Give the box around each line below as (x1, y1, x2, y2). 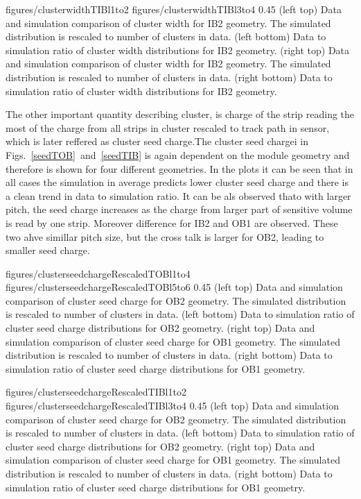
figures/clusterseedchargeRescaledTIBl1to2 (6, 384, 186, 399)
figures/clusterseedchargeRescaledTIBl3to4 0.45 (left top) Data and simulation (6, 398, 339, 413)
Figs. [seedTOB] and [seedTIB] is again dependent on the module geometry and (6, 147, 350, 162)
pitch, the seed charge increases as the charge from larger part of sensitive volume (6, 202, 353, 217)
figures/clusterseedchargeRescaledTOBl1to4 (6, 266, 191, 280)
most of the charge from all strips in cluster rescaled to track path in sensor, (6, 120, 330, 135)
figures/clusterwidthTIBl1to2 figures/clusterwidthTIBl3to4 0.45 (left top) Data (6, 2, 342, 16)
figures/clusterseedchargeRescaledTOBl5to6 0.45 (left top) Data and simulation (6, 280, 343, 294)
